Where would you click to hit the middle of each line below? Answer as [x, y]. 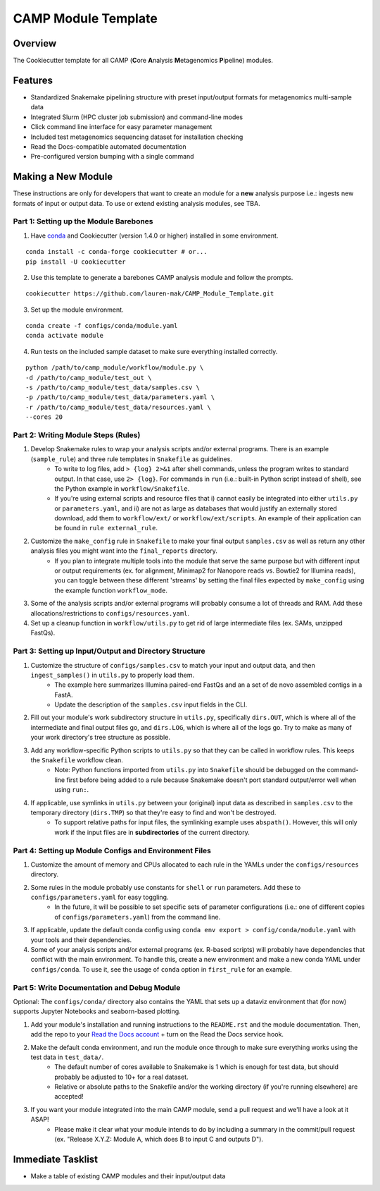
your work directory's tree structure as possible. [100, 738]
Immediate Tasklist [56, 1159]
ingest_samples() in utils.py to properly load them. [113, 675]
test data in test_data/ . [67, 1057]
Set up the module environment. [77, 310]
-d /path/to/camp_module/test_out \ [89, 378]
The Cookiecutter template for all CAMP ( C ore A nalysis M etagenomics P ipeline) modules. [143, 61]
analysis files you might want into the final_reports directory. [124, 551]
